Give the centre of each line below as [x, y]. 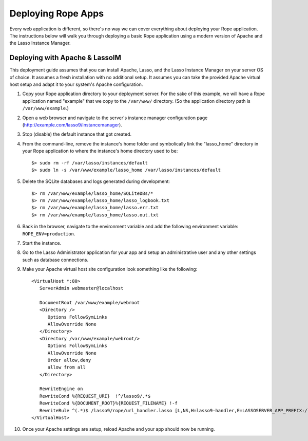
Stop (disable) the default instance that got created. [77, 134]
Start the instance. [42, 243]
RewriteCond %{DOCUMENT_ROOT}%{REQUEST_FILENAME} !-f [109, 403]
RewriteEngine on [61, 389]
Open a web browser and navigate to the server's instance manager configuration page [115, 118]
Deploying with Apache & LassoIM [65, 58]
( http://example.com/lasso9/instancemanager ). [72, 125]
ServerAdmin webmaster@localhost [81, 288]
